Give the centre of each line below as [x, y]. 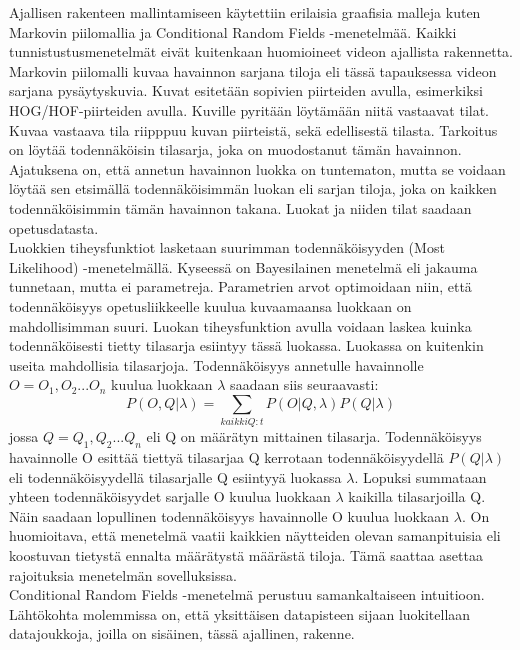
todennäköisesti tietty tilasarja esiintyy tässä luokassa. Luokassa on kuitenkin [246, 345]
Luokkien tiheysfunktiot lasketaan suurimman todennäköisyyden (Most [227, 247]
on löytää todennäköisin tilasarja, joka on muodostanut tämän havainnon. [235, 149]
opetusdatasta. [54, 227]
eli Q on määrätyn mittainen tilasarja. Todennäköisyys [314, 436]
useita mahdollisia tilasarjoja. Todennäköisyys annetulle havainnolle [216, 364]
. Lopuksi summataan [420, 476]
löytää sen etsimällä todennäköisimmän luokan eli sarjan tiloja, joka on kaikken [253, 188]
